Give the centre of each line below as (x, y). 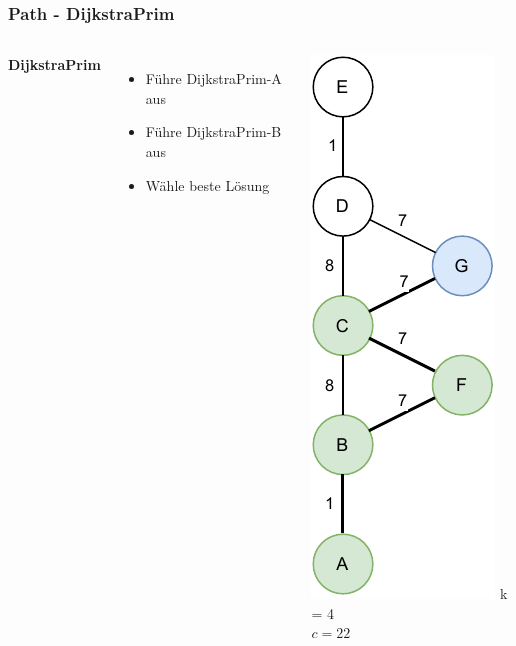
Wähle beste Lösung (207, 184)
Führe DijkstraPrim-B (213, 131)
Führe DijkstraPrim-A (213, 78)
